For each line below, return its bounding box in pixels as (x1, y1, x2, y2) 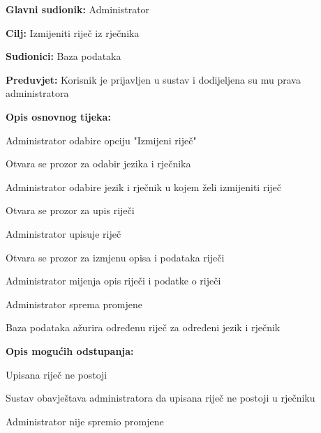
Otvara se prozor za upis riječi (6, 203, 135, 218)
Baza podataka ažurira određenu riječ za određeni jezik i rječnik (6, 320, 281, 335)
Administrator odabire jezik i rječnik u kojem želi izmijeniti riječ (6, 179, 282, 194)
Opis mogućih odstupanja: (6, 343, 134, 358)
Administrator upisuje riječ (6, 226, 121, 241)
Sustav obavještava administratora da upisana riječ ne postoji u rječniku (6, 390, 315, 405)
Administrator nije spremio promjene (6, 413, 164, 428)
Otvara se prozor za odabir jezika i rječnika (6, 156, 191, 171)
